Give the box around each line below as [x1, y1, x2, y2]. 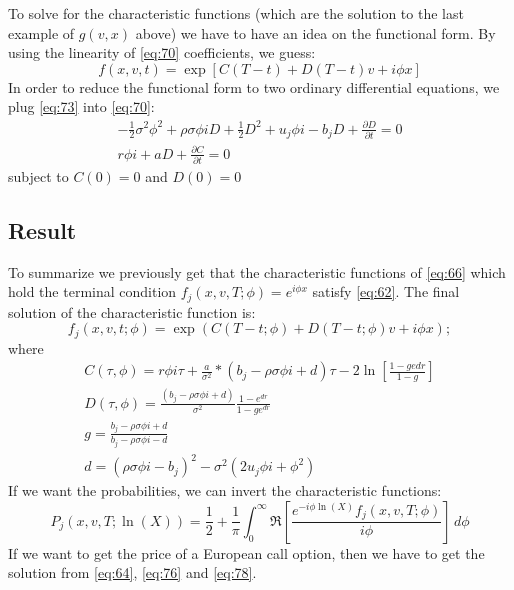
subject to [8, 165, 69, 186]
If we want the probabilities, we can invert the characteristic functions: [8, 480, 442, 501]
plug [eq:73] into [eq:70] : [8, 96, 155, 117]
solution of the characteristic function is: [8, 301, 256, 322]
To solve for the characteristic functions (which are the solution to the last [8, 3, 464, 23]
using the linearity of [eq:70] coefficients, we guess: [8, 42, 316, 63]
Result [8, 214, 77, 245]
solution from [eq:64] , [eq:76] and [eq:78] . [8, 562, 257, 583]
